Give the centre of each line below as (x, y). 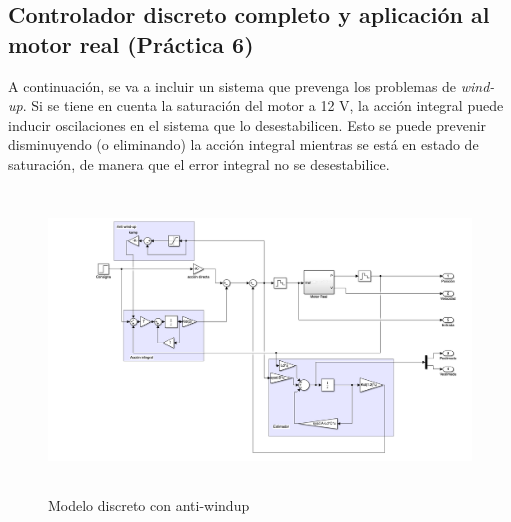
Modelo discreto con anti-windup (149, 504)
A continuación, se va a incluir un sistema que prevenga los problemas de (232, 85)
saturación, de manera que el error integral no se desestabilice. (199, 163)
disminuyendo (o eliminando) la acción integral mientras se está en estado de (243, 144)
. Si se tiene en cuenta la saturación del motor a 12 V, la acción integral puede (263, 105)
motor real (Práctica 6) (131, 43)
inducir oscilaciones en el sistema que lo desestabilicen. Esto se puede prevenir (247, 124)
